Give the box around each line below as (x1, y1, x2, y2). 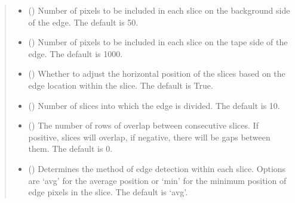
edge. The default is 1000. (28, 47, 123, 60)
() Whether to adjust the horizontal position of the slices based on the (28, 67, 285, 80)
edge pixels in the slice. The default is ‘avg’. (28, 186, 188, 198)
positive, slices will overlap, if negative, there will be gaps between (28, 130, 271, 143)
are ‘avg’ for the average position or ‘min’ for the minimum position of (28, 174, 287, 186)
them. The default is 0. (28, 142, 113, 155)
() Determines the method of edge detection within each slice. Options (28, 162, 286, 174)
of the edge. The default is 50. (28, 15, 139, 28)
